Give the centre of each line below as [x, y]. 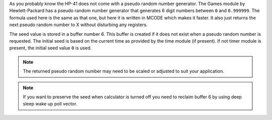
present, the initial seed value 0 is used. [50, 48]
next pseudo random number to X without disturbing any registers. [79, 25]
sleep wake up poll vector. [50, 104]
